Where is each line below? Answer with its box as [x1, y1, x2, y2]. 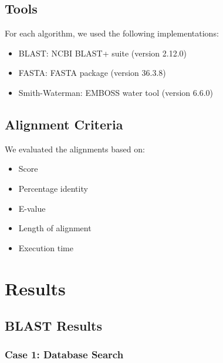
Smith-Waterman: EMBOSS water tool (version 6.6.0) [18, 86, 213, 98]
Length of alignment [18, 222, 92, 234]
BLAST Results [5, 317, 102, 335]
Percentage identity [18, 182, 88, 194]
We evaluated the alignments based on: [5, 142, 145, 155]
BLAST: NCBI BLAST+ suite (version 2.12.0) [18, 46, 187, 59]
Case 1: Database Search [5, 347, 124, 362]
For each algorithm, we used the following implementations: [5, 27, 219, 39]
